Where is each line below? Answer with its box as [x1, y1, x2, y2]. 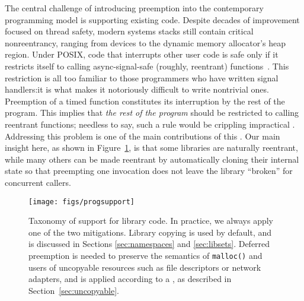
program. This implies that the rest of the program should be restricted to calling [5, 106, 299, 119]
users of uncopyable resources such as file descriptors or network [28, 261, 261, 273]
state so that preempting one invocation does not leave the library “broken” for [5, 164, 293, 177]
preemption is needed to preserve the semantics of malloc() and [28, 249, 263, 261]
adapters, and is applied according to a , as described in [28, 273, 232, 285]
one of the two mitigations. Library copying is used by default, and [28, 226, 272, 238]
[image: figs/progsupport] [28, 197, 135, 206]
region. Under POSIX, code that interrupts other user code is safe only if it [5, 48, 279, 61]
